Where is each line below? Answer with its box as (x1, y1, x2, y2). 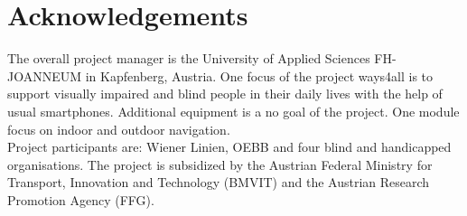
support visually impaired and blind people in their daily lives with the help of (7, 84, 443, 103)
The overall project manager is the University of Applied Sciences (7, 49, 370, 68)
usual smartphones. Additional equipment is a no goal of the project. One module (7, 101, 460, 120)
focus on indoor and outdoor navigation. (7, 119, 230, 138)
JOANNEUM (7, 66, 82, 85)
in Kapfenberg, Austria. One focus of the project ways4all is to (85, 66, 434, 85)
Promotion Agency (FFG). (7, 190, 154, 209)
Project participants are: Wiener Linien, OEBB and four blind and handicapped (7, 137, 452, 156)
